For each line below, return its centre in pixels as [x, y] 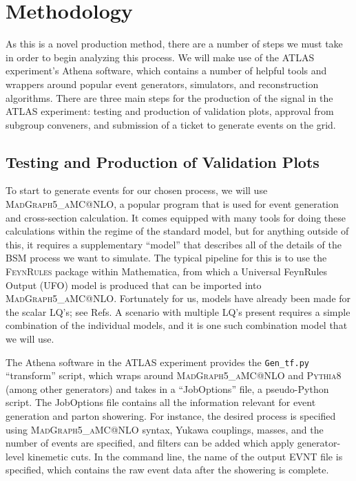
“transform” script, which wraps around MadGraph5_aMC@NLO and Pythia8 [174, 375]
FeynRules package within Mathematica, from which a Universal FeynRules [167, 271]
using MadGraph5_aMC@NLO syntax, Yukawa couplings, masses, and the [165, 429]
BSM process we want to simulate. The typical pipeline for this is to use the [166, 258]
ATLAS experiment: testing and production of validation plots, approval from [170, 111]
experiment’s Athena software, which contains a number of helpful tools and [166, 71]
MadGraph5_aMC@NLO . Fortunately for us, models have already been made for [178, 298]
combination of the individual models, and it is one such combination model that [177, 325]
